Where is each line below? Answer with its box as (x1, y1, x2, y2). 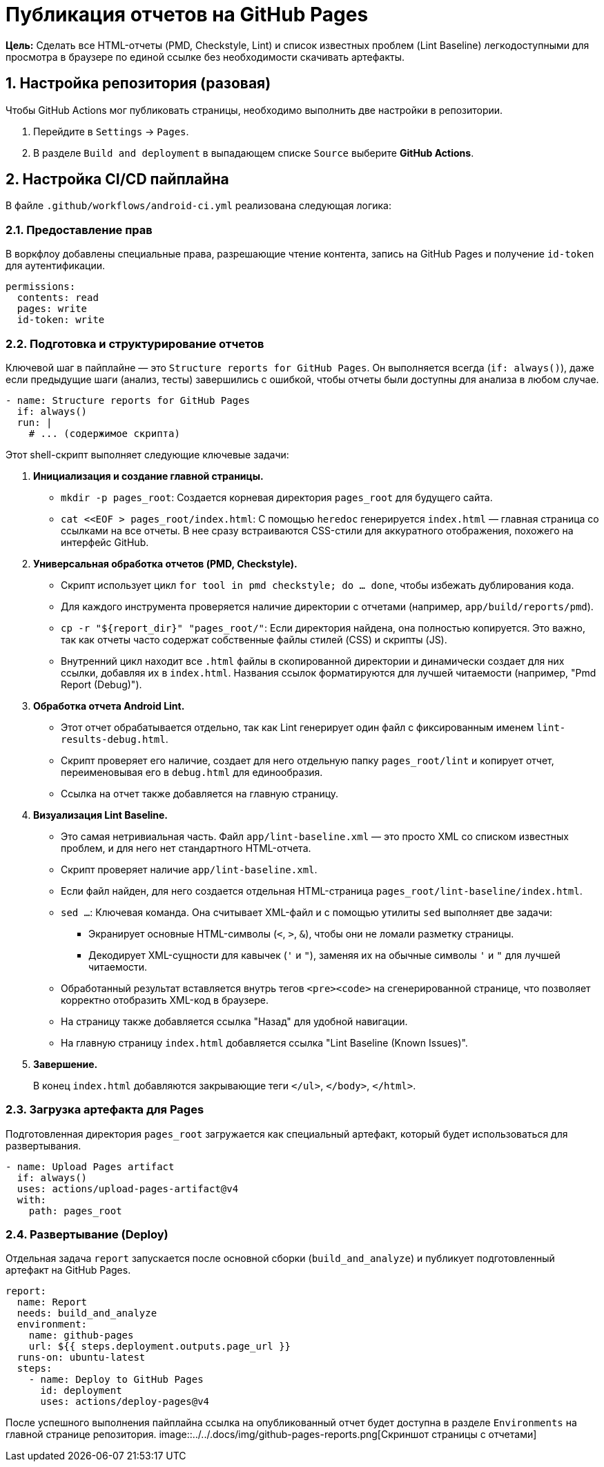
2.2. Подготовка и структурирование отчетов (6, 336, 264, 351)
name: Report (17, 1296, 88, 1308)
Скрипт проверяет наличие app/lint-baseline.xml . (61, 863, 318, 875)
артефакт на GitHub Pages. (6, 1264, 131, 1276)
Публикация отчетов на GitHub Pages (6, 3, 369, 26)
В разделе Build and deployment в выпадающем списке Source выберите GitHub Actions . (33, 146, 474, 159)
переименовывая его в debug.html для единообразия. (61, 766, 323, 778)
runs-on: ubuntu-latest (17, 1352, 146, 1363)
